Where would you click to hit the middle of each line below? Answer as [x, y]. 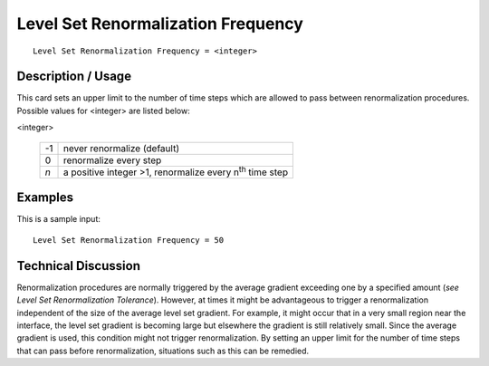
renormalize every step [113, 160]
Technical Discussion [78, 266]
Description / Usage [74, 77]
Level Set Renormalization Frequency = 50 [129, 240]
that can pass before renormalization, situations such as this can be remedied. [163, 351]
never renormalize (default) [122, 148]
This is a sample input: [59, 219]
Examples [45, 198]
